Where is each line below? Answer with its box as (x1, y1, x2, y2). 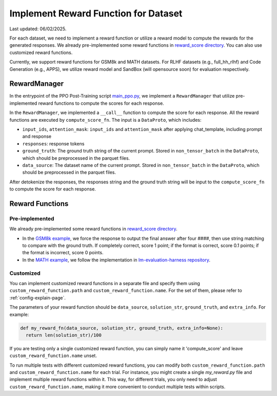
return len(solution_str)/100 (26, 332, 102, 338)
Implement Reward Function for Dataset (9, 8, 183, 19)
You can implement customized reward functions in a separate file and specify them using (9, 280, 200, 286)
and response (22, 134, 52, 140)
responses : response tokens (22, 140, 85, 146)
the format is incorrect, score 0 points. (22, 250, 104, 256)
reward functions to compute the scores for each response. (38, 100, 164, 106)
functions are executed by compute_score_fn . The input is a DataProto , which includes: (9, 117, 202, 123)
